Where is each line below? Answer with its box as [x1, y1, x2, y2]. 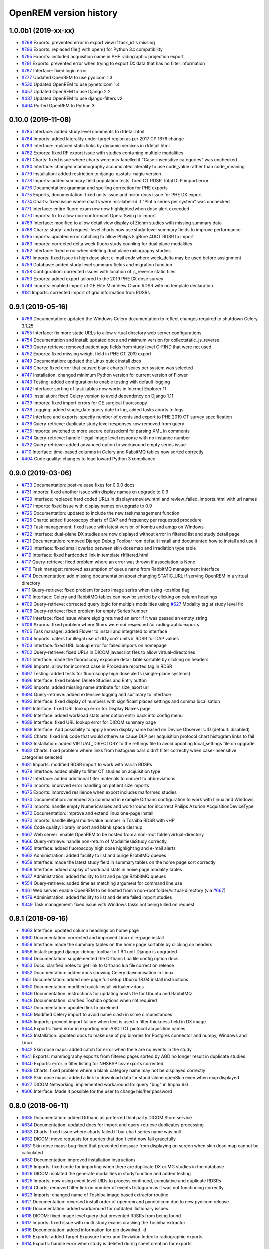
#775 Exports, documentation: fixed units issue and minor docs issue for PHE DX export [21, 192, 202, 197]
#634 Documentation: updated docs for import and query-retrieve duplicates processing [21, 1122, 204, 1128]
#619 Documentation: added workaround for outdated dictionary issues [21, 1206, 169, 1212]
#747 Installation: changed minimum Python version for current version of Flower [21, 372, 188, 378]
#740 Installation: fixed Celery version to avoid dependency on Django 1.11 [21, 393, 174, 399]
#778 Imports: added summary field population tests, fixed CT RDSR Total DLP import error [21, 178, 209, 184]
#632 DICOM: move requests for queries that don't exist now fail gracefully [21, 1136, 176, 1142]
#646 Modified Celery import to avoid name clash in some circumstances [21, 1012, 173, 1018]
